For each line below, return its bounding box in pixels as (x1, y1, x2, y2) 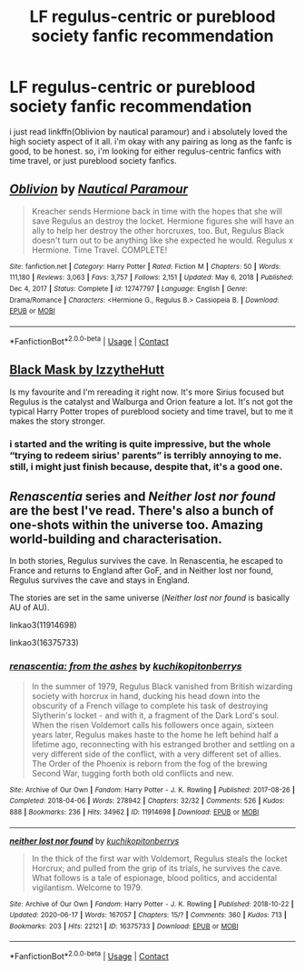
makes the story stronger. (9, 415, 106, 426)
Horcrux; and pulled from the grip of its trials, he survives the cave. (31, 862, 283, 874)
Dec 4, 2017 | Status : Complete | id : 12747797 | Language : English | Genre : (9, 285, 248, 294)
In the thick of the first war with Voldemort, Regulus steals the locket (31, 853, 288, 864)
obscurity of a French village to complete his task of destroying (31, 700, 269, 711)
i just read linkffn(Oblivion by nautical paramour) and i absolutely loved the (9, 125, 288, 137)
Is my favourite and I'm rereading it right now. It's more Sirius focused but (9, 386, 284, 397)
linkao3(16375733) (9, 637, 79, 648)
